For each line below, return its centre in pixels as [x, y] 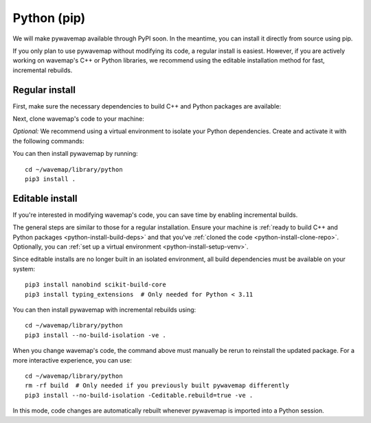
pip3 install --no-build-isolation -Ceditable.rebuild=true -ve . [139, 395]
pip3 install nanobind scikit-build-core [95, 285]
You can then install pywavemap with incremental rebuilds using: [104, 310]
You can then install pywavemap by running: [75, 154]
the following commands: [48, 141]
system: [24, 268]
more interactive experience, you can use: [72, 360]
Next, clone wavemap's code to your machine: [78, 119]
